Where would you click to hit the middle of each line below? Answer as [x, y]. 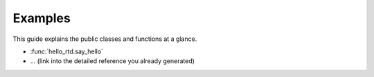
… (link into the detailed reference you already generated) [113, 61]
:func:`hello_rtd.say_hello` [67, 51]
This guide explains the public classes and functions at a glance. [105, 39]
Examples [42, 18]
